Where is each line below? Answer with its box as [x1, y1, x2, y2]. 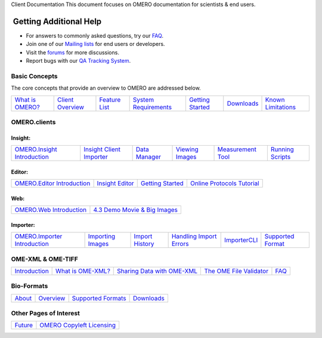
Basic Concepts [11, 72, 58, 80]
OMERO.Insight [14, 145, 58, 153]
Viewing [176, 145, 199, 153]
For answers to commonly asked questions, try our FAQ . [26, 32, 164, 39]
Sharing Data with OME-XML [117, 266, 198, 275]
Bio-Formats [11, 282, 48, 290]
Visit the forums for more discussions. [26, 48, 119, 56]
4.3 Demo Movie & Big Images [93, 206, 178, 214]
